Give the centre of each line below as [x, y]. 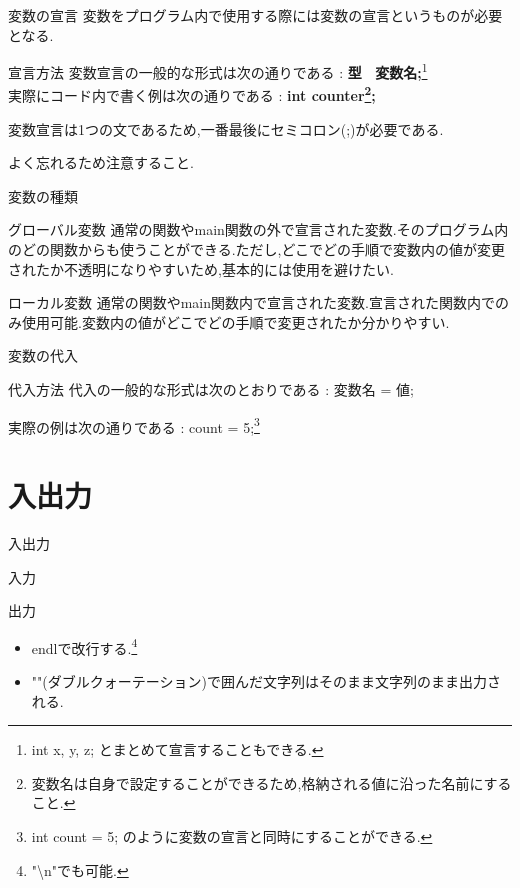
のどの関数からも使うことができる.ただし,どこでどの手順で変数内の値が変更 [257, 249]
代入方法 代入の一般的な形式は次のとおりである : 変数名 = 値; [211, 389]
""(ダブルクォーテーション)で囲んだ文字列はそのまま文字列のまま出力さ [266, 681]
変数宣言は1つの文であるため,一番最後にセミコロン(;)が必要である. [226, 128]
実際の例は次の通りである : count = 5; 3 [134, 425]
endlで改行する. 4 [84, 646]
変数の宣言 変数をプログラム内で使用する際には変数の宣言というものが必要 [255, 15]
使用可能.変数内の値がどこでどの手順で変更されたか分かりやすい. [235, 321]
